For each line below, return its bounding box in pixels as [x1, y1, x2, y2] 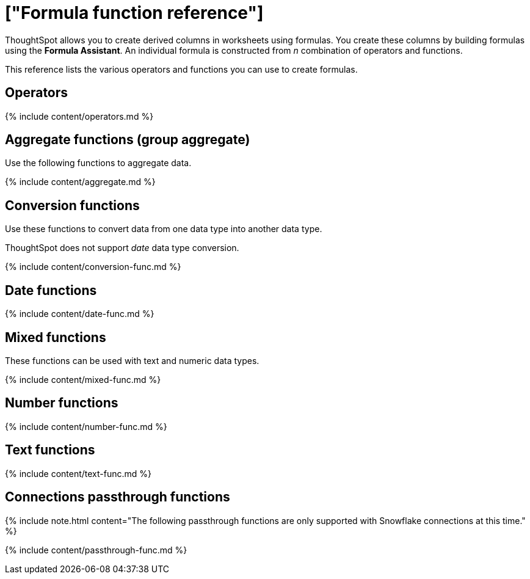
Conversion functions [5, 197, 140, 213]
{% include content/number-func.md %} [5, 421, 167, 432]
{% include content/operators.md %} [5, 111, 154, 122]
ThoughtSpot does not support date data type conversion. [5, 242, 239, 253]
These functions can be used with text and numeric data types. [5, 355, 260, 366]
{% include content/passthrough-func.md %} [5, 544, 187, 555]
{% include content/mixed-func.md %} [5, 374, 161, 385]
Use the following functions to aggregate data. [5, 158, 192, 169]
